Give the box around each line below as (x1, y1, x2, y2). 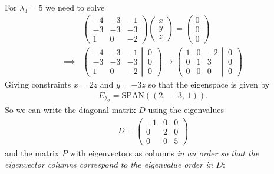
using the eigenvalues (148, 103, 224, 115)
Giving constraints (5, 78, 71, 90)
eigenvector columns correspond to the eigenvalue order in (5, 158, 213, 170)
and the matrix (5, 146, 60, 159)
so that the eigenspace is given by (148, 78, 270, 90)
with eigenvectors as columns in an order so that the (70, 146, 259, 159)
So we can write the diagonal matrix (5, 103, 136, 115)
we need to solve (45, 1, 105, 13)
